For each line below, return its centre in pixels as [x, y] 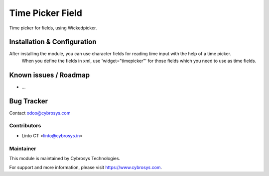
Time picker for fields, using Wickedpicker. [53, 28]
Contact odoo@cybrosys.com [40, 113]
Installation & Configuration [53, 42]
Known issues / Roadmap [49, 75]
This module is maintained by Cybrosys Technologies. [65, 158]
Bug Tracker [29, 101]
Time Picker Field [46, 13]
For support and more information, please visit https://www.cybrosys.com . [86, 168]
